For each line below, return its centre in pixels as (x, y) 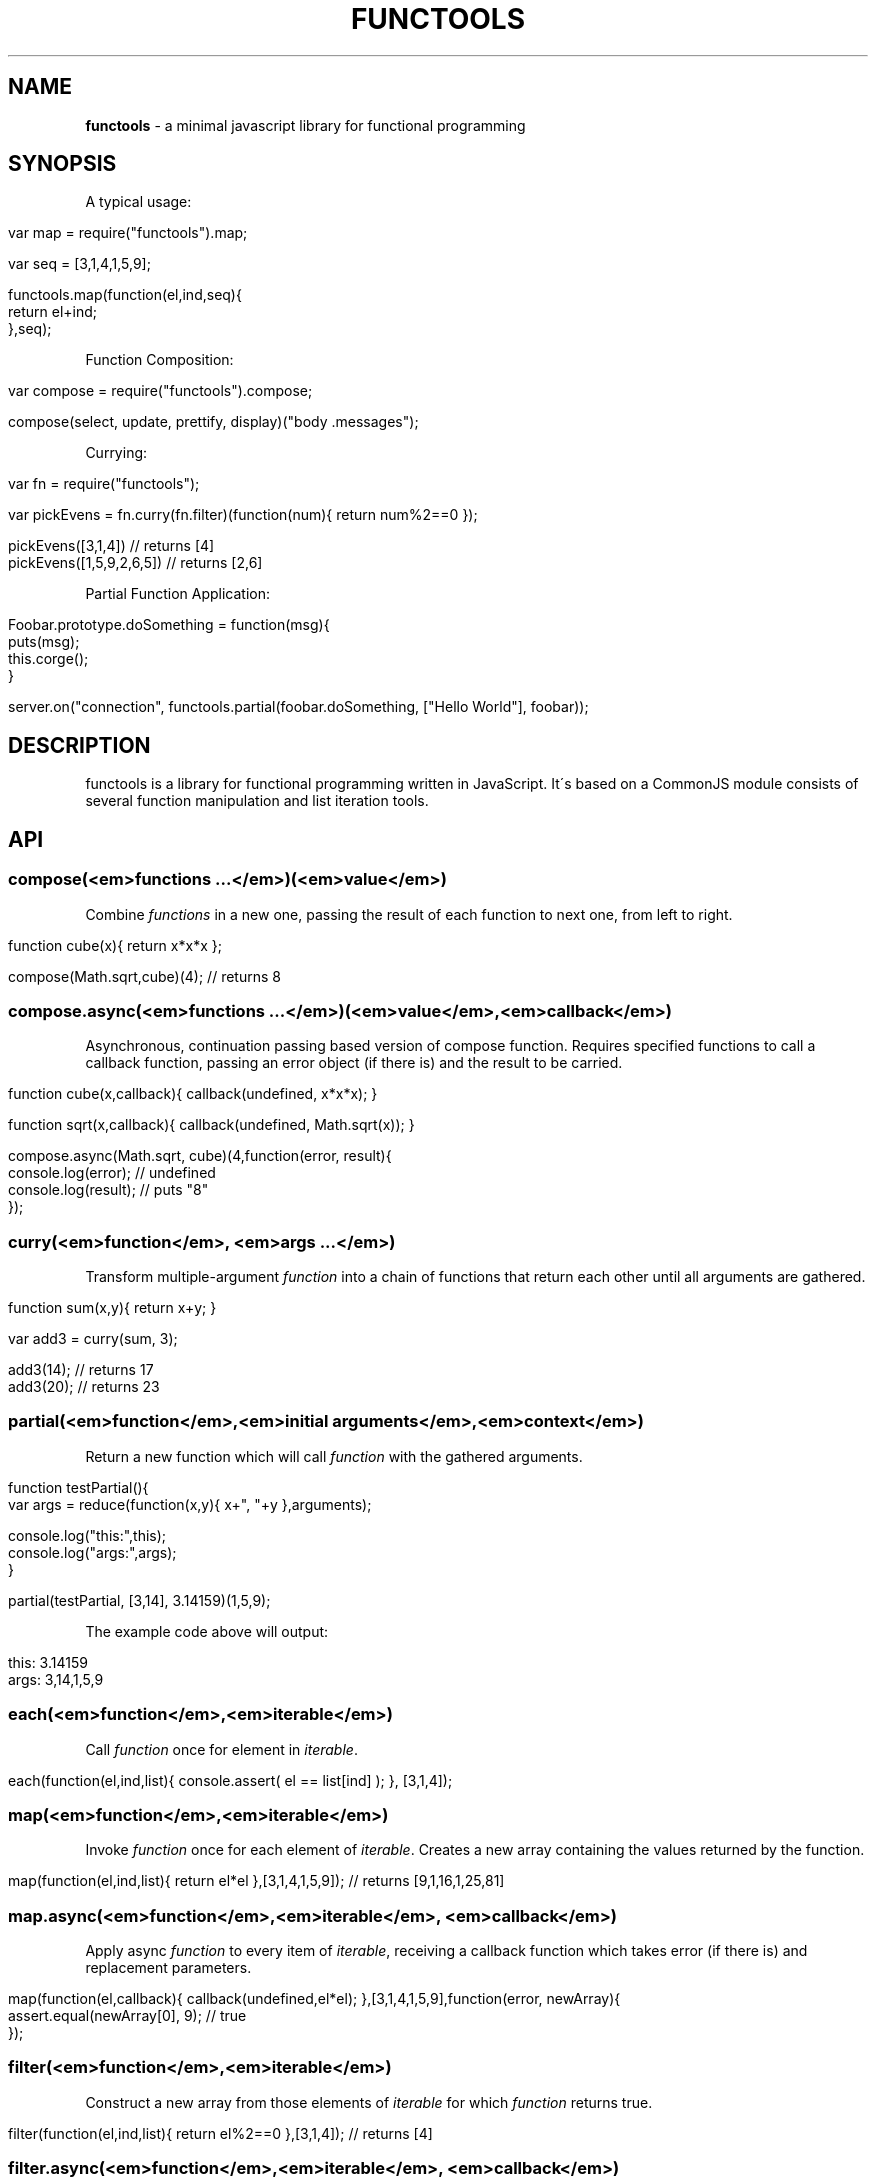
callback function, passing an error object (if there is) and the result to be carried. (354, 1063)
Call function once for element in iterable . (221, 1749)
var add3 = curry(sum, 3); (93, 1338)
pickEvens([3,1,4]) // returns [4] (111, 546)
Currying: (116, 453)
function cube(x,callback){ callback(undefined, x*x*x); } (193, 1094)
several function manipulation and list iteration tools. (257, 801)
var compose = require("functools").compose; (160, 391)
